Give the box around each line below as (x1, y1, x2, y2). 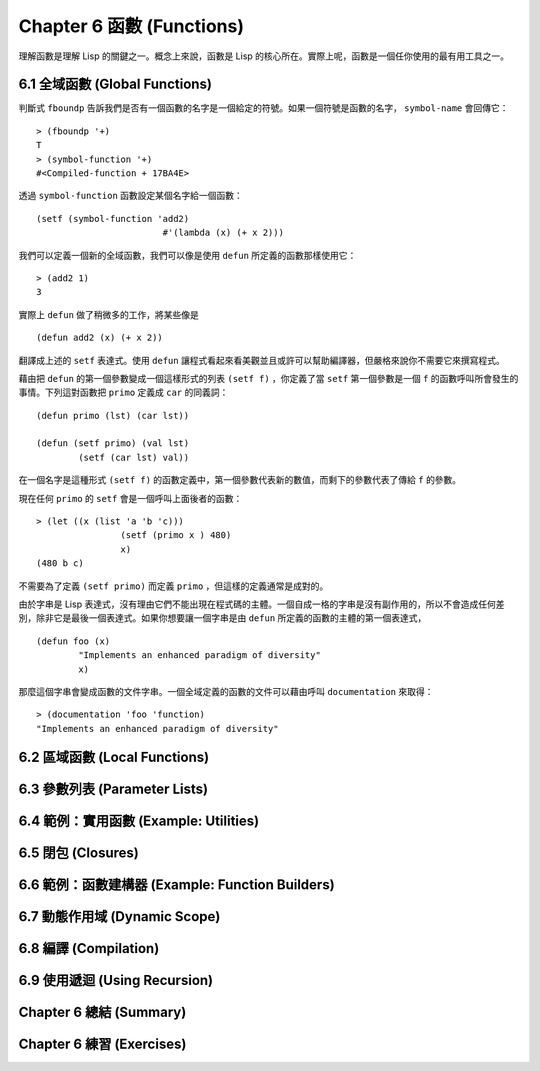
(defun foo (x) (36, 635, 111, 647)
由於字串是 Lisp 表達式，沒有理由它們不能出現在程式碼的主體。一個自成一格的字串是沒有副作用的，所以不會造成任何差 (18, 598, 505, 610)
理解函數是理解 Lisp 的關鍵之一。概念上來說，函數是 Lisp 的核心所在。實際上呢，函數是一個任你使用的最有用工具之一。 (18, 50, 510, 62)
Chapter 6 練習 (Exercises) (18, 1035, 187, 1052)
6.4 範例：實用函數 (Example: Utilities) (18, 812, 260, 829)
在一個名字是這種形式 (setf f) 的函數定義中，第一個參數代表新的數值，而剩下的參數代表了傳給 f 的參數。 (18, 474, 462, 486)
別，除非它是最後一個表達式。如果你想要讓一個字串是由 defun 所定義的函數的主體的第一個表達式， (18, 612, 427, 624)
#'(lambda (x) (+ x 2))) (162, 227, 285, 239)
